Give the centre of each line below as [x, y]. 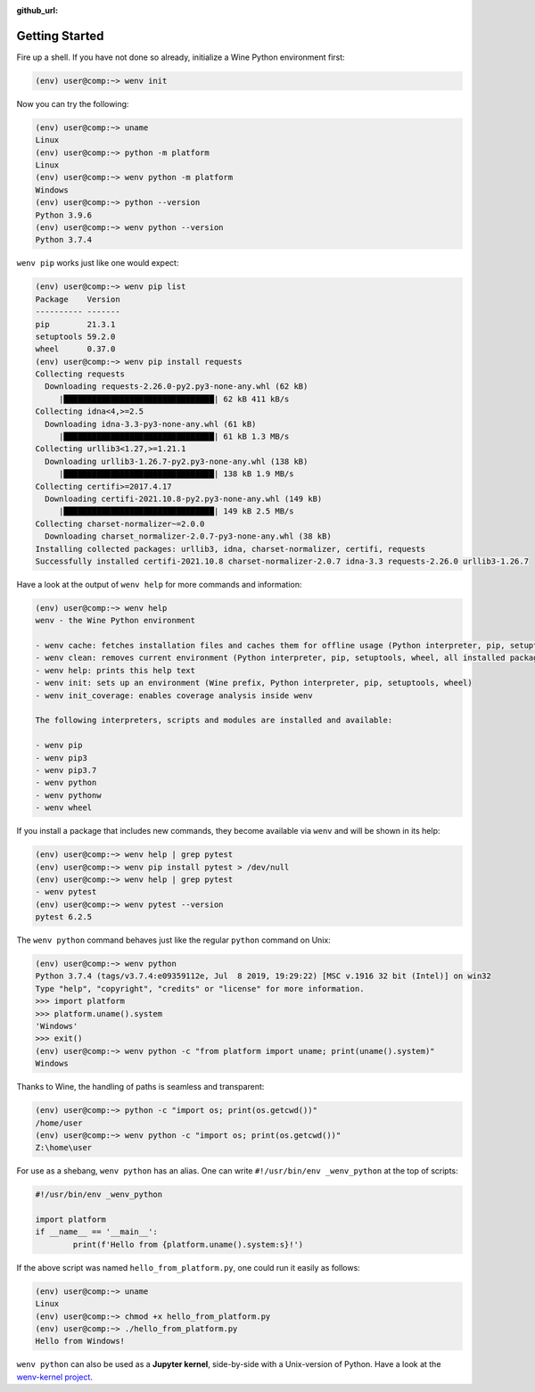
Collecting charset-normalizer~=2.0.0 [120, 523]
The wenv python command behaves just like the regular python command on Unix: [174, 940]
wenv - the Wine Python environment [115, 621]
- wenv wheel [64, 808]
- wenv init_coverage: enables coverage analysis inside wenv [174, 695]
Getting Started [60, 36]
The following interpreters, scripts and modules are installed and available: [214, 721]
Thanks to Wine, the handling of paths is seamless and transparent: [140, 1087]
